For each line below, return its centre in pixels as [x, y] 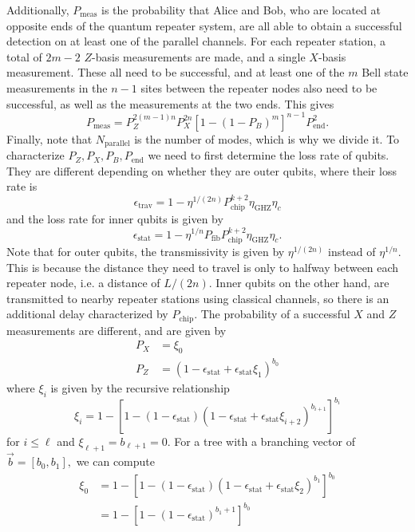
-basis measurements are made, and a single [199, 56]
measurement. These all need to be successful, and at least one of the [176, 72]
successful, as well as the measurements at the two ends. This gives [170, 103]
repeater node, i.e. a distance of [83, 283]
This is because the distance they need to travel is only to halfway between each [203, 267]
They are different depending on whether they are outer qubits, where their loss [202, 170]
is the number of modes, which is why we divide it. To [267, 138]
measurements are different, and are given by [117, 330]
